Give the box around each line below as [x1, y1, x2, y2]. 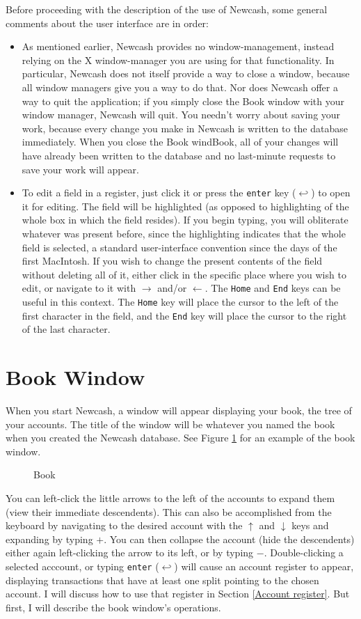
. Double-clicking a [264, 545, 344, 560]
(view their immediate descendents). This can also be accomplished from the [6, 504, 332, 519]
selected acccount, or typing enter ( [6, 558, 159, 573]
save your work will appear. [22, 162, 139, 176]
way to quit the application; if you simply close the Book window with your [22, 93, 344, 108]
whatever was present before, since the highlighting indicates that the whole [22, 226, 346, 240]
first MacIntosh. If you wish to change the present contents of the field [22, 253, 323, 268]
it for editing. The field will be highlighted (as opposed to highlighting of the [22, 198, 349, 213]
